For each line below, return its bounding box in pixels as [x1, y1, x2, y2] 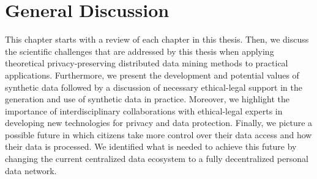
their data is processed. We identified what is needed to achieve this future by [5, 140, 297, 153]
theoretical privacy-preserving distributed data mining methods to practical [5, 57, 288, 69]
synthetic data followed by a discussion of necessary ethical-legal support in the [5, 80, 302, 93]
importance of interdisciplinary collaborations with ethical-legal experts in [5, 104, 283, 117]
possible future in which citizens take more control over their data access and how [5, 128, 312, 141]
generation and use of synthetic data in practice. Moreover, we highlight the [5, 93, 290, 105]
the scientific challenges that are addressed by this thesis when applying [5, 44, 274, 57]
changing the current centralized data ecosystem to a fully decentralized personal [5, 152, 308, 165]
